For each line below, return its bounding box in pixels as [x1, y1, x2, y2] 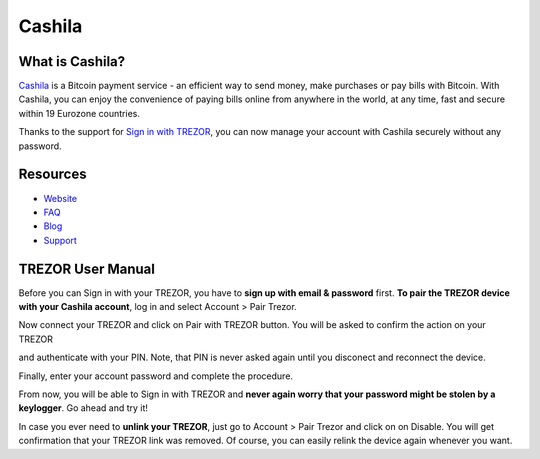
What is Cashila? [18, 53, 126, 70]
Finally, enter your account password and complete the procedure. [18, 370, 294, 382]
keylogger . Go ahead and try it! [18, 402, 149, 414]
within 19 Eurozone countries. [18, 107, 140, 119]
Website [43, 192, 78, 204]
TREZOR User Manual [18, 260, 155, 277]
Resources [18, 166, 87, 183]
